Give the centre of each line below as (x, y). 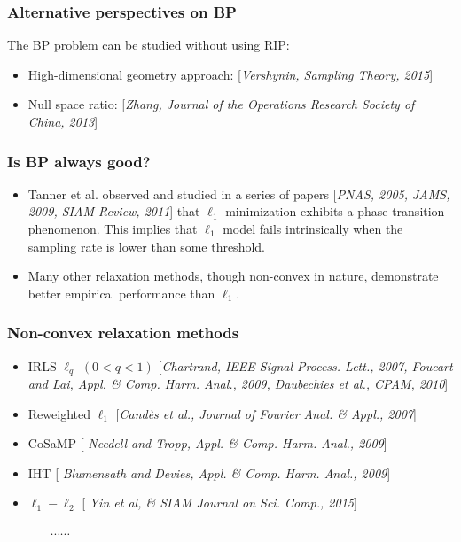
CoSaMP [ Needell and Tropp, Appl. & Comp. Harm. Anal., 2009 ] (207, 443)
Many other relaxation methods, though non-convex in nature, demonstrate (233, 276)
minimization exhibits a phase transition (335, 211)
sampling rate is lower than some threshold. (146, 246)
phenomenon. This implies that (113, 228)
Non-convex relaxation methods (123, 333)
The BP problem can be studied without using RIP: (148, 45)
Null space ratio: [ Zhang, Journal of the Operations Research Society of (221, 104)
